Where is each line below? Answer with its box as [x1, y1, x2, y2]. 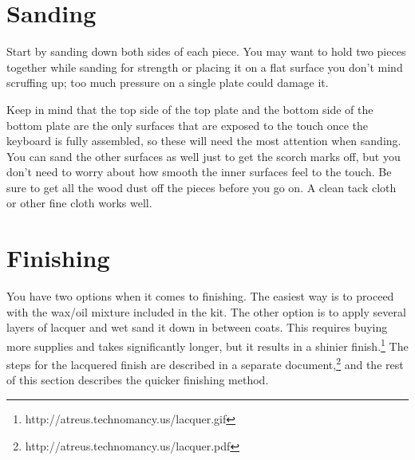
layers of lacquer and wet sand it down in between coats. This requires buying [6, 319, 388, 336]
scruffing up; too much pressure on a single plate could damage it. [6, 74, 329, 91]
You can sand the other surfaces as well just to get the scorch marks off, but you [6, 147, 401, 164]
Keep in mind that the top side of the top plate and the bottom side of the [6, 100, 373, 117]
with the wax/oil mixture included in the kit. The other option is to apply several [6, 303, 406, 320]
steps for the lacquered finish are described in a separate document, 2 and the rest [6, 354, 404, 372]
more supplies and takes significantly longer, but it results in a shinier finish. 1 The [6, 335, 409, 354]
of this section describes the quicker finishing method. [6, 372, 269, 388]
